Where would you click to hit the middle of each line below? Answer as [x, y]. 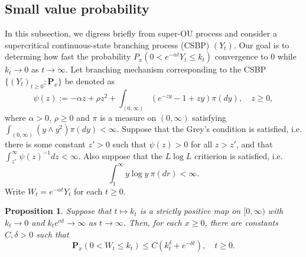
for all [201, 144]
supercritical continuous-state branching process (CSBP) [107, 45]
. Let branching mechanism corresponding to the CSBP [166, 69]
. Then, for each [152, 222]
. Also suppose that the [120, 155]
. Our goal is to [261, 45]
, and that [254, 144]
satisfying [209, 117]
